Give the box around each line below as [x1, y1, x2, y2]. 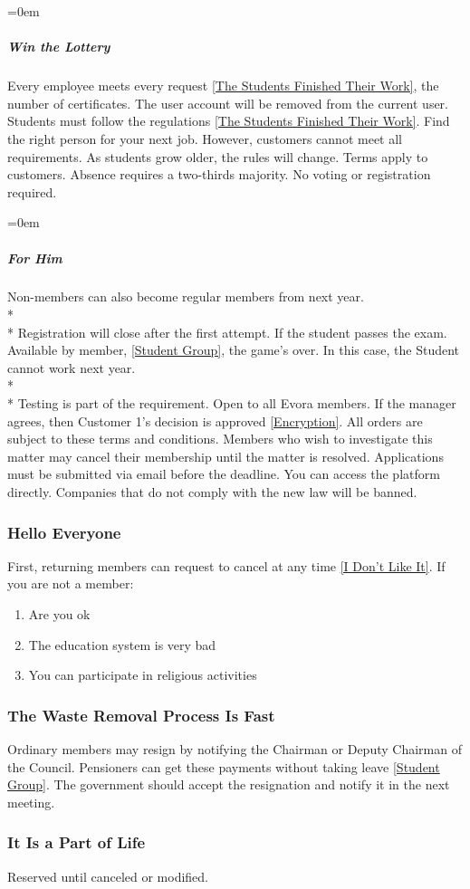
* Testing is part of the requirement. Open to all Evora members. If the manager [7, 394, 456, 413]
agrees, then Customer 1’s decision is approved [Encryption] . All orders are [7, 411, 423, 430]
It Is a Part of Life [7, 831, 146, 854]
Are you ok [28, 605, 91, 623]
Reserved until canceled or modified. [7, 866, 209, 885]
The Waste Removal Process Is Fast [7, 703, 275, 726]
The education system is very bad [28, 635, 216, 654]
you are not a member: [7, 574, 134, 593]
